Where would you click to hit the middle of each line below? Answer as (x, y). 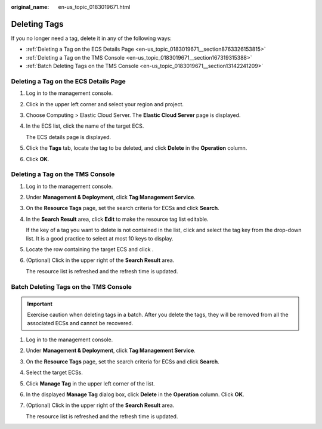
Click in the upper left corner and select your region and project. (105, 104)
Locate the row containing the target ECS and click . (90, 249)
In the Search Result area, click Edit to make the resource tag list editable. (117, 219)
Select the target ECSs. (55, 372)
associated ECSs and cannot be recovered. (80, 323)
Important (40, 304)
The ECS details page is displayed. (69, 137)
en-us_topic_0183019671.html (94, 7)
